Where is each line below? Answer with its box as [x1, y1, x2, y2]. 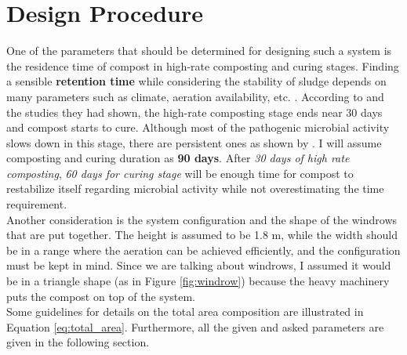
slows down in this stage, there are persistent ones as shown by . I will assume [6, 134, 382, 150]
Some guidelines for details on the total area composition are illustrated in [6, 303, 364, 320]
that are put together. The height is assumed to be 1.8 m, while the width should [6, 226, 398, 243]
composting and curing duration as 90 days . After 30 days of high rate [6, 150, 350, 166]
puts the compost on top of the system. [6, 288, 196, 304]
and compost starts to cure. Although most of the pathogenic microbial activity [6, 119, 390, 136]
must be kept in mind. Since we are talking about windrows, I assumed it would [6, 257, 391, 273]
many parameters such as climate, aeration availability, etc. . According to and [6, 88, 384, 104]
